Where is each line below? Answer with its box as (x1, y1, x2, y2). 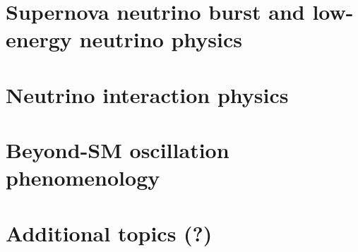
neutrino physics (79, 25, 243, 54)
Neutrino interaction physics (6, 80, 289, 109)
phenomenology (6, 163, 160, 192)
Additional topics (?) (6, 218, 213, 247)
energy (6, 25, 72, 54)
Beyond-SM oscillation (6, 136, 229, 164)
